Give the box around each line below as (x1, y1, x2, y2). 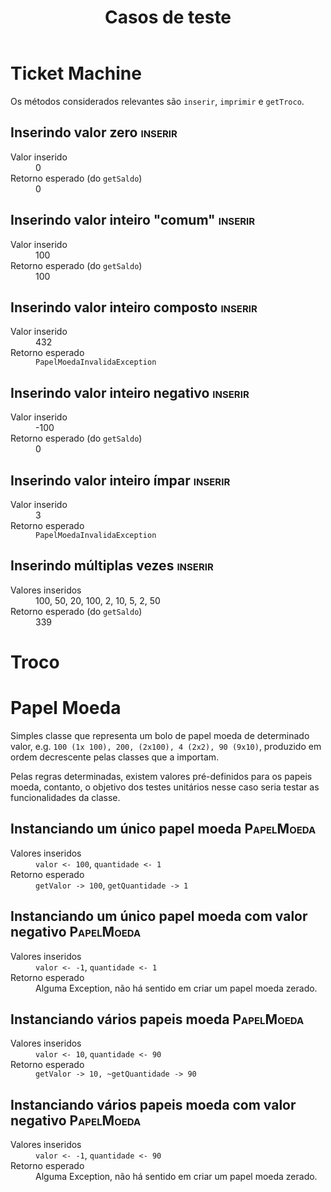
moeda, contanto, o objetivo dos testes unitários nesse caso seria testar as (10, 781, 320, 793)
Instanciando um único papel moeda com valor (10, 908, 308, 925)
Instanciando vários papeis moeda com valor (10, 1096, 297, 1113)
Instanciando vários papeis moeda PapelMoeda (10, 1011, 305, 1028)
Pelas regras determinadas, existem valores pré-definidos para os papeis (10, 770, 313, 782)
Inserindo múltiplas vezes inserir (10, 557, 214, 575)
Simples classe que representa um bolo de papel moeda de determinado (10, 729, 310, 741)
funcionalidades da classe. (10, 791, 121, 803)
